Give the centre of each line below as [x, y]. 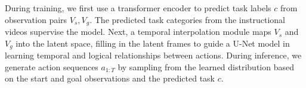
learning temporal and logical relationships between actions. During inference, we [153, 55]
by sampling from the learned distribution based [206, 66]
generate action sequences [52, 66]
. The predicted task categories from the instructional [188, 19]
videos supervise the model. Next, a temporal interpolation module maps [138, 32]
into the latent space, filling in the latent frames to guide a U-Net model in [153, 43]
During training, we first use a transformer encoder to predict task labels [138, 8]
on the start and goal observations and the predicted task [110, 78]
